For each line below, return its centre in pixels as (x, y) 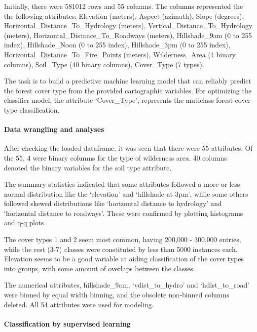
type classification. (32, 109)
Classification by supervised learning (67, 323)
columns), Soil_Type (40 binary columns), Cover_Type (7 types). (104, 64)
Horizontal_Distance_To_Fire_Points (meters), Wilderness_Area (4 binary (120, 54)
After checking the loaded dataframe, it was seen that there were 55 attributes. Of (128, 148)
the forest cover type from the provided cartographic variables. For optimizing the (128, 90)
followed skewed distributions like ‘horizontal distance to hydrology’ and (113, 203)
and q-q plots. (25, 223)
